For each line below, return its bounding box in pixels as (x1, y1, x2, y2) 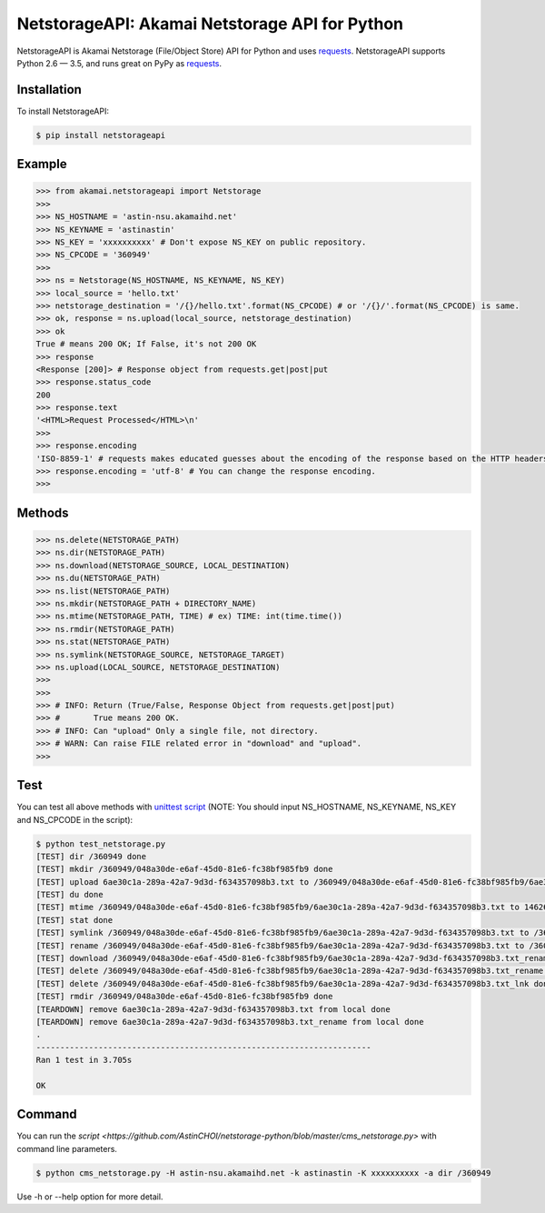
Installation (16, 82, 82, 97)
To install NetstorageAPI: (16, 105, 109, 116)
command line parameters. (16, 1143, 118, 1154)
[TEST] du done (35, 889, 104, 900)
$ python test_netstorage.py (35, 838, 166, 849)
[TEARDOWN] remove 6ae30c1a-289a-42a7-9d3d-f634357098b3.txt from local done (35, 1004, 391, 1014)
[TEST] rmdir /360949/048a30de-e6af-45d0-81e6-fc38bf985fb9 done (35, 991, 333, 1002)
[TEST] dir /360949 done (35, 851, 147, 861)
